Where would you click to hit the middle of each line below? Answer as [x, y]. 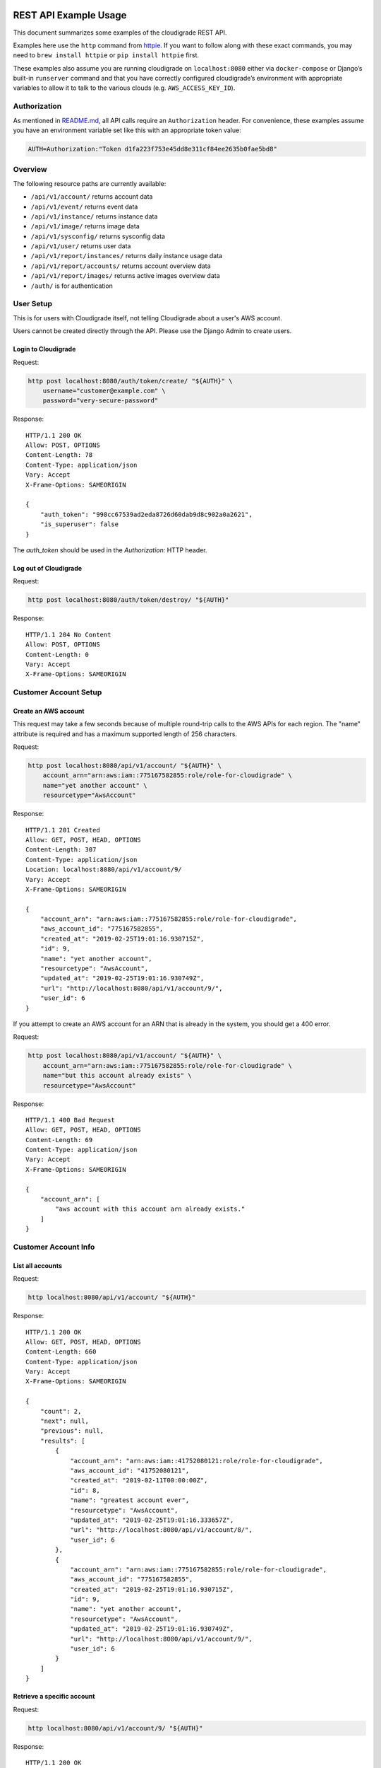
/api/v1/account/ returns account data [92, 197]
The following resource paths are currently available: [90, 183]
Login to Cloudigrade [44, 349]
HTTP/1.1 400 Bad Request [71, 1120]
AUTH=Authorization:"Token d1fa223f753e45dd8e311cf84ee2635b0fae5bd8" [153, 149]
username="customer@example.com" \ [104, 390]
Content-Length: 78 [59, 455]
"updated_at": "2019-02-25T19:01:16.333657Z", [152, 1520]
